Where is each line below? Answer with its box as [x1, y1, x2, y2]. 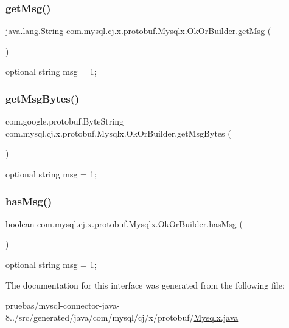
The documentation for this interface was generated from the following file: [5, 278, 285, 291]
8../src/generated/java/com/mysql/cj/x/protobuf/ [5, 310, 194, 323]
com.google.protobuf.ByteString [5, 115, 124, 128]
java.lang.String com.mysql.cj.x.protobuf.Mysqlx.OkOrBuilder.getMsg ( [5, 24, 271, 37]
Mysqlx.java [193, 310, 239, 323]
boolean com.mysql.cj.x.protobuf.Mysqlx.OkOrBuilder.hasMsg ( [5, 217, 243, 230]
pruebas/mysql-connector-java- [5, 299, 120, 312]
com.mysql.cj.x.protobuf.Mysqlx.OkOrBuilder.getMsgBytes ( [5, 126, 231, 139]
